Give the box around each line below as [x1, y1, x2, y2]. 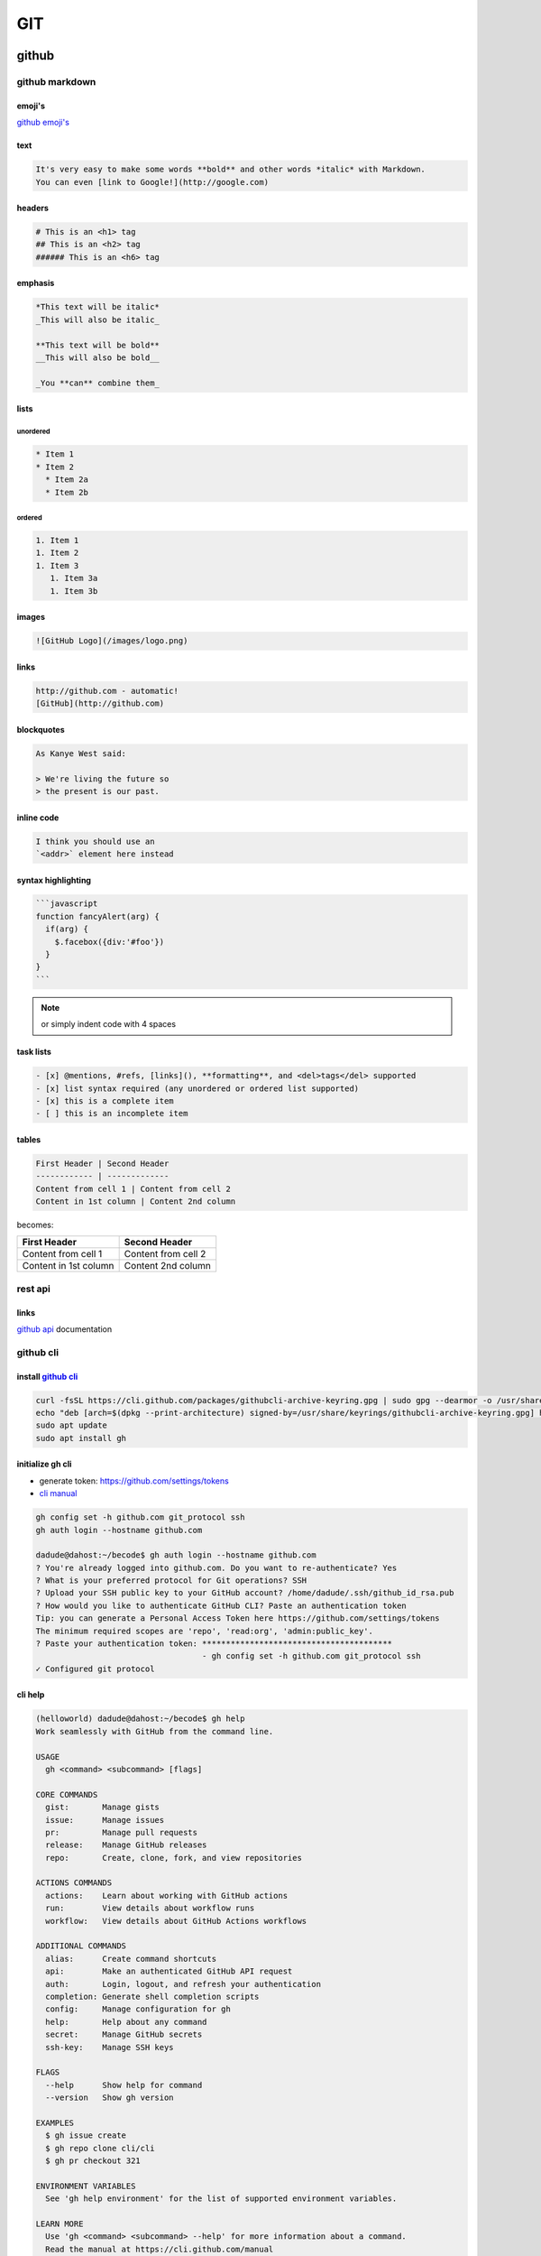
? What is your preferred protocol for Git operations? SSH [35, 1576, 307, 1586]
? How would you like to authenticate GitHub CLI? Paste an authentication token [35, 1600, 408, 1611]
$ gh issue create [45, 2131, 126, 2140]
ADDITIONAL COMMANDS [35, 1941, 126, 1951]
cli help [16, 1689, 45, 1700]
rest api [16, 1282, 51, 1295]
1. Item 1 [35, 535, 79, 546]
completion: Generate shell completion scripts [45, 1991, 260, 2002]
